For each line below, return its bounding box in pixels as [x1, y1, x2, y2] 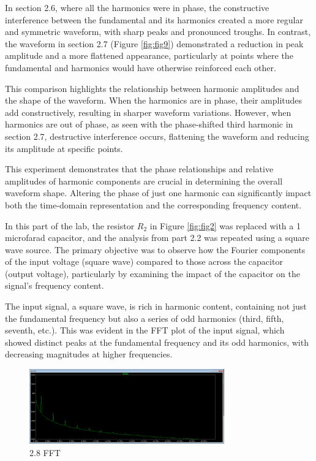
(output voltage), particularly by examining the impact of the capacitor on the [5, 267, 300, 280]
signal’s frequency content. [5, 279, 104, 292]
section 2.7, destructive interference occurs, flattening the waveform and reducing [5, 129, 309, 142]
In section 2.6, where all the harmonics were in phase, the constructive [5, 1, 269, 13]
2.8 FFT [29, 446, 61, 459]
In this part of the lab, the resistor [5, 219, 135, 232]
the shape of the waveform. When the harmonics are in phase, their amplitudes [5, 94, 303, 107]
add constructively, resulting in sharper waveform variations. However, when [5, 105, 292, 118]
